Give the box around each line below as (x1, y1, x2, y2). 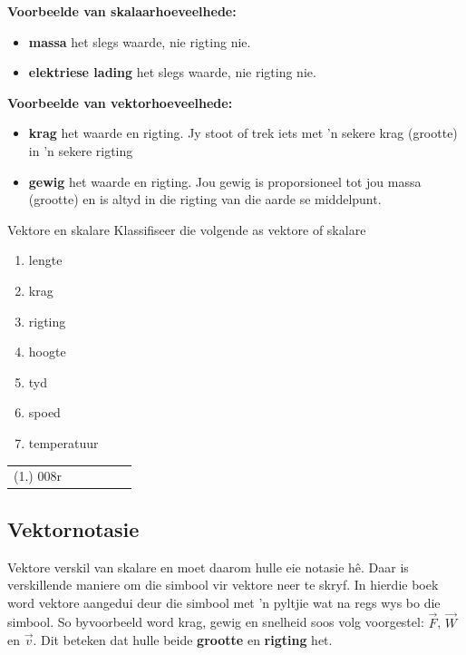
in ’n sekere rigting (28, 141, 133, 160)
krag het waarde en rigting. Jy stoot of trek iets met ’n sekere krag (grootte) (28, 123, 458, 142)
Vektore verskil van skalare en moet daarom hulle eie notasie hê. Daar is (7, 557, 409, 576)
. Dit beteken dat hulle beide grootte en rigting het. (33, 631, 333, 650)
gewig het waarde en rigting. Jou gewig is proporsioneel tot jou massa (28, 171, 422, 191)
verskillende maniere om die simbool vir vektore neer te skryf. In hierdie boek (7, 575, 439, 594)
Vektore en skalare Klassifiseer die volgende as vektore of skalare (7, 220, 366, 239)
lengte (28, 250, 63, 269)
